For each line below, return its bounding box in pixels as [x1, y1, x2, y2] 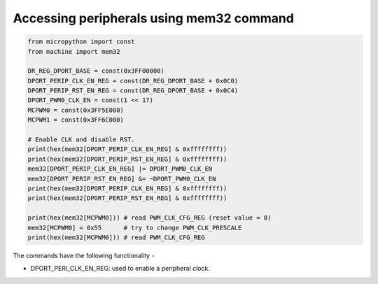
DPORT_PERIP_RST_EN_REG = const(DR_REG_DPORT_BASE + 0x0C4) [27, 87, 239, 94]
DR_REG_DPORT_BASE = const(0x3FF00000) [27, 67, 164, 75]
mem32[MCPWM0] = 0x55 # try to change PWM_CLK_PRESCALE [27, 224, 242, 232]
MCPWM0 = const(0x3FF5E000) [27, 106, 124, 114]
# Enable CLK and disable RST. [27, 136, 136, 143]
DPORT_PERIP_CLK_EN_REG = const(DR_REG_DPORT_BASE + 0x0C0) [27, 77, 239, 85]
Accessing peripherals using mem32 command [13, 10, 294, 26]
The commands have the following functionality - [13, 251, 155, 260]
